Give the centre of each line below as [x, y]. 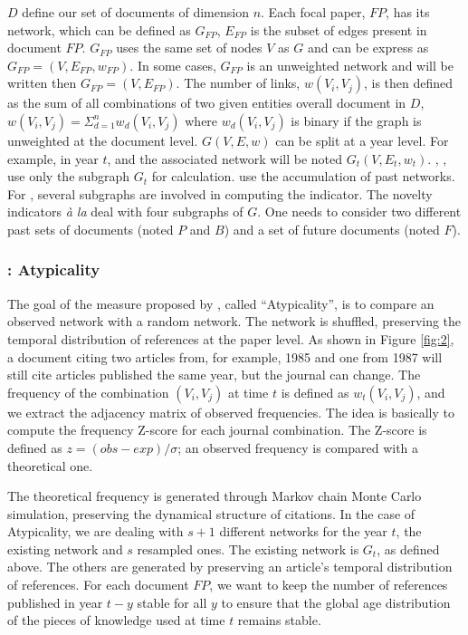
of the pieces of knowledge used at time [116, 620]
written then [42, 83]
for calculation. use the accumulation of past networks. [303, 176]
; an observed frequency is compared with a [298, 447]
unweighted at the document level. [103, 140]
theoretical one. [50, 465]
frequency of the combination [88, 392]
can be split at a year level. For [362, 140]
